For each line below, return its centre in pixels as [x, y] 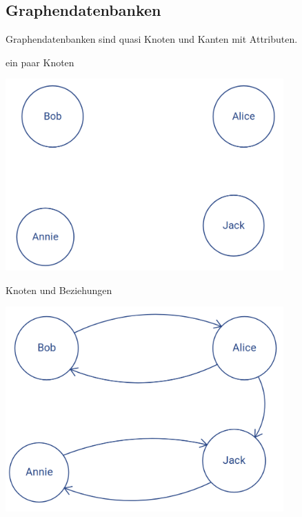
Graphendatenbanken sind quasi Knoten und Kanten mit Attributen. [152, 39]
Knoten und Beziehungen [59, 290]
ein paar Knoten [40, 62]
